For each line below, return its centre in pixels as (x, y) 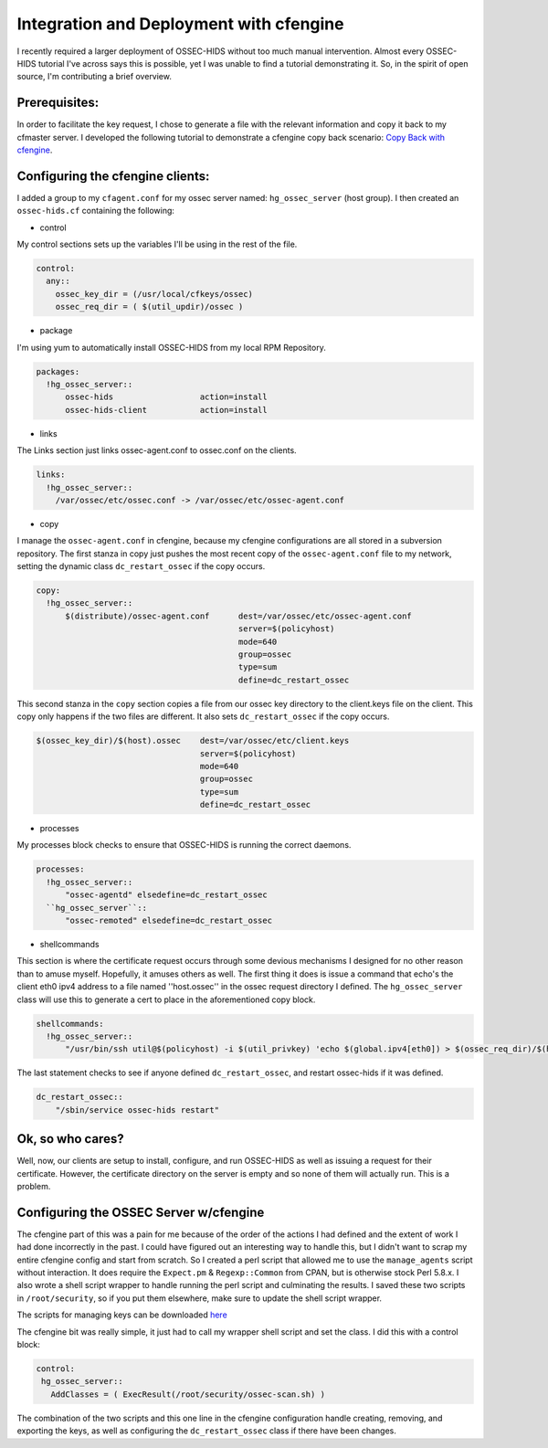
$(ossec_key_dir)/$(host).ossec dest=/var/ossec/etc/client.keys (193, 741)
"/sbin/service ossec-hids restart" (137, 1110)
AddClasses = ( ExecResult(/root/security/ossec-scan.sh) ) (188, 1394)
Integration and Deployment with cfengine (180, 24)
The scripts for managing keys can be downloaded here (122, 1315)
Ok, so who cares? (70, 1139)
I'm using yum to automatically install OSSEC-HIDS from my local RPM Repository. (171, 347)
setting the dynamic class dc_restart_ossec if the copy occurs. (141, 566)
